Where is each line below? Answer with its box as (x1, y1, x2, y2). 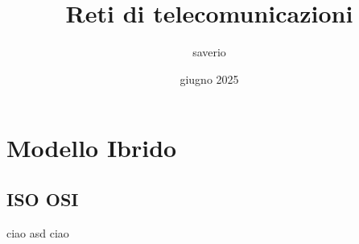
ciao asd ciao (6, 224, 69, 241)
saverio (192, 43, 226, 60)
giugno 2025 (179, 70, 239, 87)
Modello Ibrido (6, 131, 177, 164)
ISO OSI (6, 186, 79, 211)
